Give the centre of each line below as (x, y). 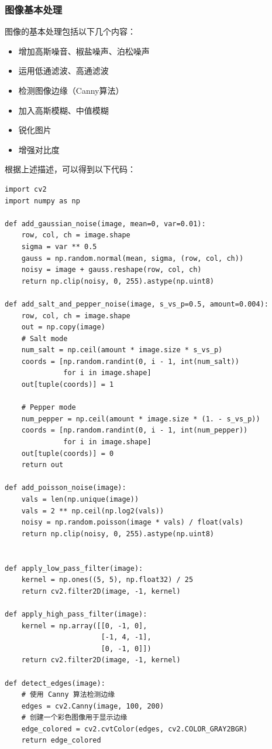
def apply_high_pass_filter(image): (76, 614)
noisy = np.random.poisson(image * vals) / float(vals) (132, 522)
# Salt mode (44, 338)
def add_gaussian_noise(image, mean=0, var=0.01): (105, 224)
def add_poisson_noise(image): (66, 488)
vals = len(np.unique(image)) (80, 499)
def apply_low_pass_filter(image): (74, 568)
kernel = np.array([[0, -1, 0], (84, 626)
